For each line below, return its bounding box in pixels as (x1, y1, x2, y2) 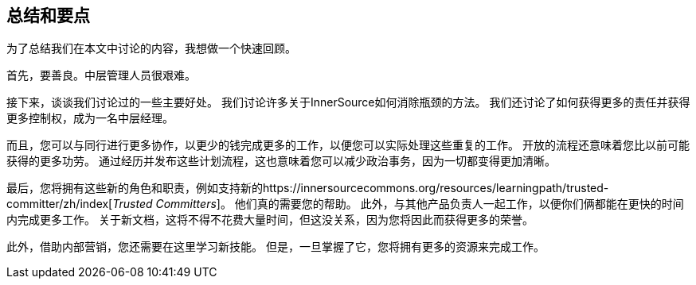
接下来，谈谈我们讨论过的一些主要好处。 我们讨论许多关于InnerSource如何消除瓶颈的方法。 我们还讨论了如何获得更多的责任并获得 (6, 95, 690, 110)
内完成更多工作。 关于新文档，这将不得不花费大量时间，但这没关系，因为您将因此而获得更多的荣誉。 (6, 213, 534, 227)
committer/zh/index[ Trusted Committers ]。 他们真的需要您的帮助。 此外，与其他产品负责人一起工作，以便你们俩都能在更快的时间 (6, 197, 684, 211)
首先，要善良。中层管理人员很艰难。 (6, 68, 196, 83)
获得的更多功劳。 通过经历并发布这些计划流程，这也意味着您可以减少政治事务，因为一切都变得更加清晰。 (6, 154, 556, 168)
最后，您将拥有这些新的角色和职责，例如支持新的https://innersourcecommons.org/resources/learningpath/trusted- (6, 181, 609, 195)
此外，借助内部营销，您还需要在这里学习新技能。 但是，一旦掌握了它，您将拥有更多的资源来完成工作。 (6, 240, 545, 254)
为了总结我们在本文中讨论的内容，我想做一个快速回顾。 (6, 41, 296, 56)
